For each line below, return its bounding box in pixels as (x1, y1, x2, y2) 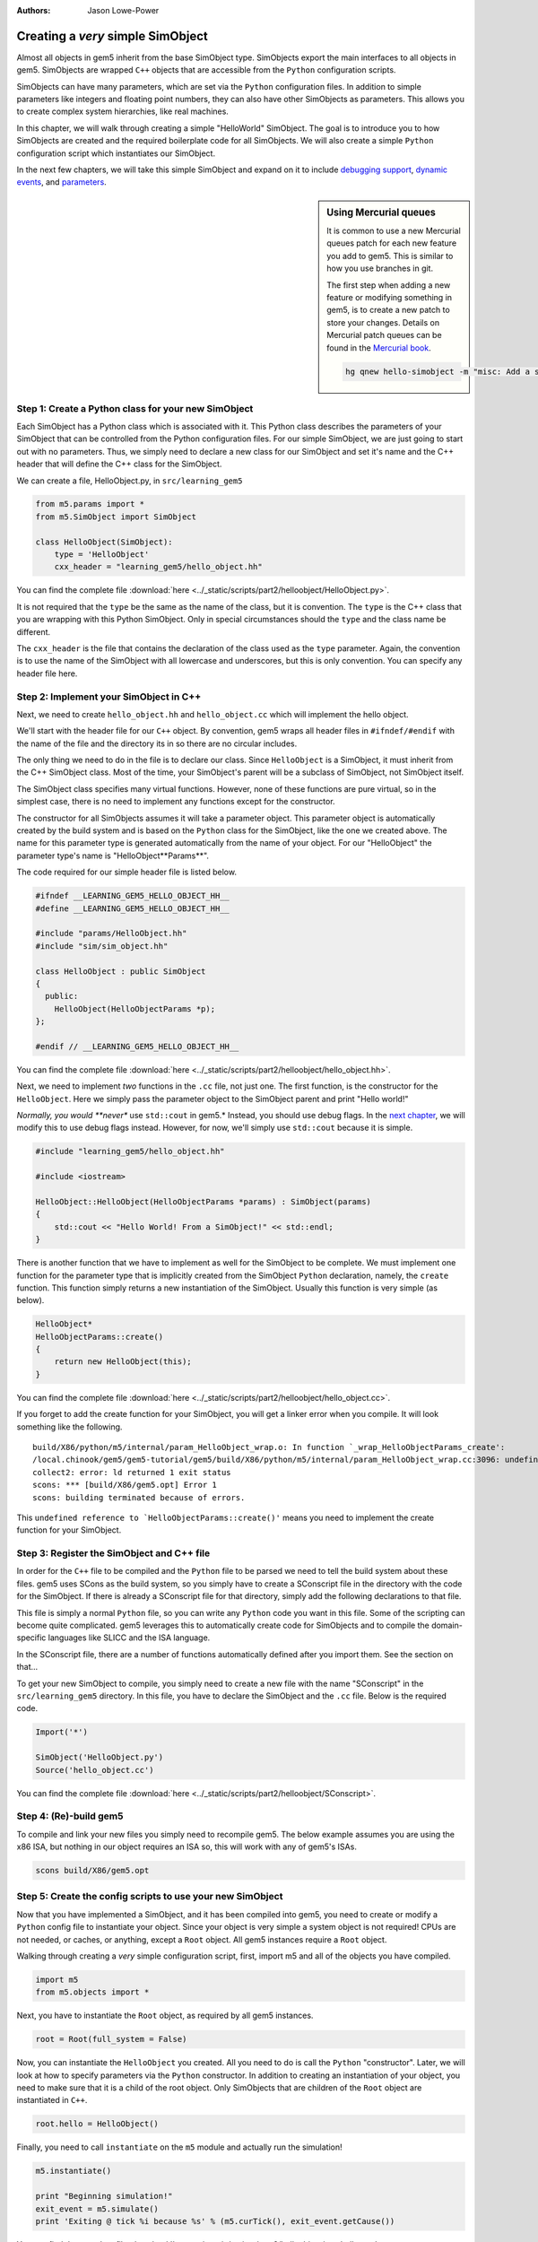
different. (16, 626, 51, 637)
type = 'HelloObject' (54, 550, 150, 560)
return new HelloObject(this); (54, 1357, 192, 1367)
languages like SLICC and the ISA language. (48, 1632, 211, 1643)
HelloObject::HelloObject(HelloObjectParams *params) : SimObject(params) (35, 1196, 372, 1206)
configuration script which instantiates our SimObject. (16, 148, 215, 159)
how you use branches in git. (326, 263, 434, 274)
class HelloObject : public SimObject (35, 966, 206, 977)
